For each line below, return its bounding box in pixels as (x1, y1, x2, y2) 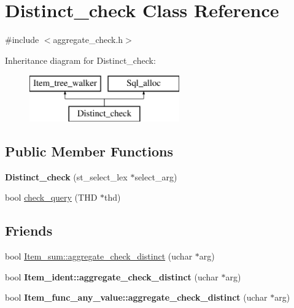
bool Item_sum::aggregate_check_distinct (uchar (5, 250, 193, 263)
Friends (5, 221, 53, 240)
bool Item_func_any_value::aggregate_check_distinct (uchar (5, 291, 268, 304)
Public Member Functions (5, 141, 173, 160)
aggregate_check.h (53, 33, 123, 46)
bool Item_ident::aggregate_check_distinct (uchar (5, 270, 219, 283)
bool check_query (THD (5, 191, 98, 204)
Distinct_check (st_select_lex (5, 170, 128, 183)
